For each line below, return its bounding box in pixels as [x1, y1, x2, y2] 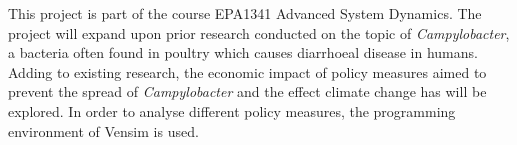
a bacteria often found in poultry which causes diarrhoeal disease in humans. [8, 42, 478, 63]
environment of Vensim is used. [8, 120, 199, 141]
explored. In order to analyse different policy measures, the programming [8, 100, 456, 121]
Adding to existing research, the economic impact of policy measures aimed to [8, 61, 487, 82]
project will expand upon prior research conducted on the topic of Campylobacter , [8, 22, 510, 43]
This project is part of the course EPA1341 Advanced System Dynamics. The [8, 3, 482, 23]
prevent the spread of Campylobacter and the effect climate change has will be [8, 81, 487, 102]
